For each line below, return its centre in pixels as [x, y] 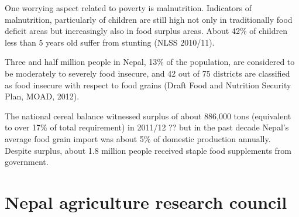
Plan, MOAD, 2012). [42, 96]
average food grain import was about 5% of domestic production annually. [138, 138]
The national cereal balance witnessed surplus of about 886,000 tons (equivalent [148, 116]
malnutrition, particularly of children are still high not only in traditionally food [149, 19]
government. [27, 162]
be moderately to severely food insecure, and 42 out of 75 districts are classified [147, 73]
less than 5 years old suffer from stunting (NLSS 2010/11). [110, 42]
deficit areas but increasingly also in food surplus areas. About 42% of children [146, 31]
